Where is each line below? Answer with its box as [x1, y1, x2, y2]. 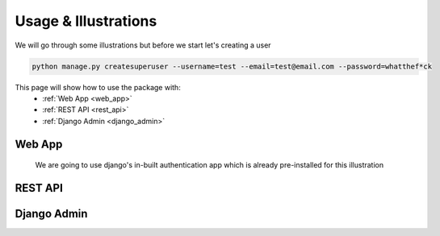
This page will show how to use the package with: [15, 82, 181, 92]
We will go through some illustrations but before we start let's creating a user [15, 40, 271, 50]
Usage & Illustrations [15, 12, 157, 30]
